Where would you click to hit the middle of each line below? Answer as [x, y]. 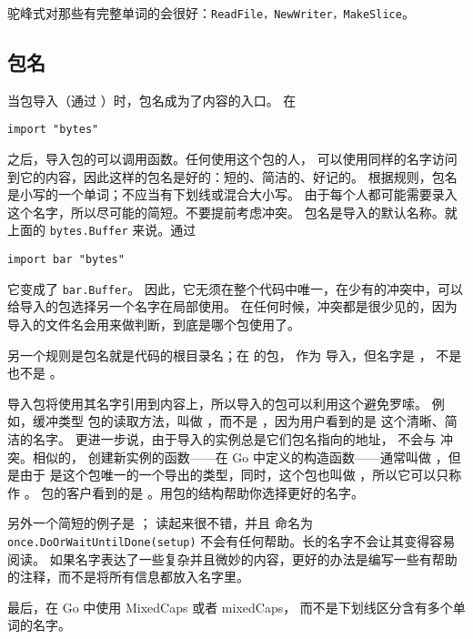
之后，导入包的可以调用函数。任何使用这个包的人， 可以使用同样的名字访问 [232, 159]
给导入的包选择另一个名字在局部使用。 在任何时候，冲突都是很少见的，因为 [232, 306]
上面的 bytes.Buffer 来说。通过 [102, 230]
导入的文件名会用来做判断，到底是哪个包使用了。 [154, 325]
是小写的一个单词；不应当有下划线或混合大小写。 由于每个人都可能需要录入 [232, 194]
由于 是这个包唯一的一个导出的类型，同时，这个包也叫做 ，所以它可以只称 [241, 475]
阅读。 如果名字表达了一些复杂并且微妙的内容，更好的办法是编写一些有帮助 [232, 558]
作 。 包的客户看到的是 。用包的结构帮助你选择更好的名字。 [186, 492]
